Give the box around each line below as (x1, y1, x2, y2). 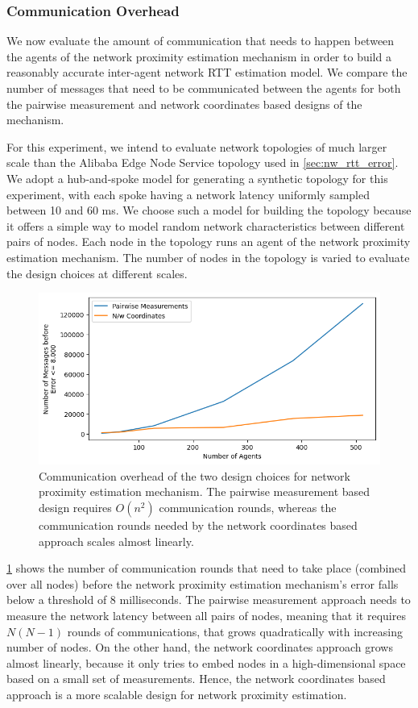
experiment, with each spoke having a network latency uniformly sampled (6, 185, 370, 202)
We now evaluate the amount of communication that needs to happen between (6, 32, 395, 49)
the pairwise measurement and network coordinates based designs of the (6, 95, 362, 112)
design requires (39, 499, 112, 516)
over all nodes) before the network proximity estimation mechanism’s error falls (6, 575, 399, 592)
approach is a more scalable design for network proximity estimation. (6, 685, 347, 702)
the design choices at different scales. (6, 264, 188, 281)
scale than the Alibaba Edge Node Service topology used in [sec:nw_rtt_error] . (6, 154, 399, 171)
